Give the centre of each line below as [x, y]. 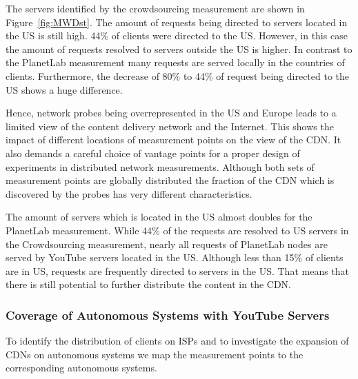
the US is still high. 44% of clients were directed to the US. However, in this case [177, 35]
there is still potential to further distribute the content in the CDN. [148, 284]
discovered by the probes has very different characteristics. [129, 193]
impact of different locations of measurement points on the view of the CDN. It [173, 140]
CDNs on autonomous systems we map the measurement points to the [155, 354]
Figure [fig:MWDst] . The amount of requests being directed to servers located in [177, 22]
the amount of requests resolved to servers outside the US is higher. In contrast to [179, 49]
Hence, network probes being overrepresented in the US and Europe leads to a [171, 113]
